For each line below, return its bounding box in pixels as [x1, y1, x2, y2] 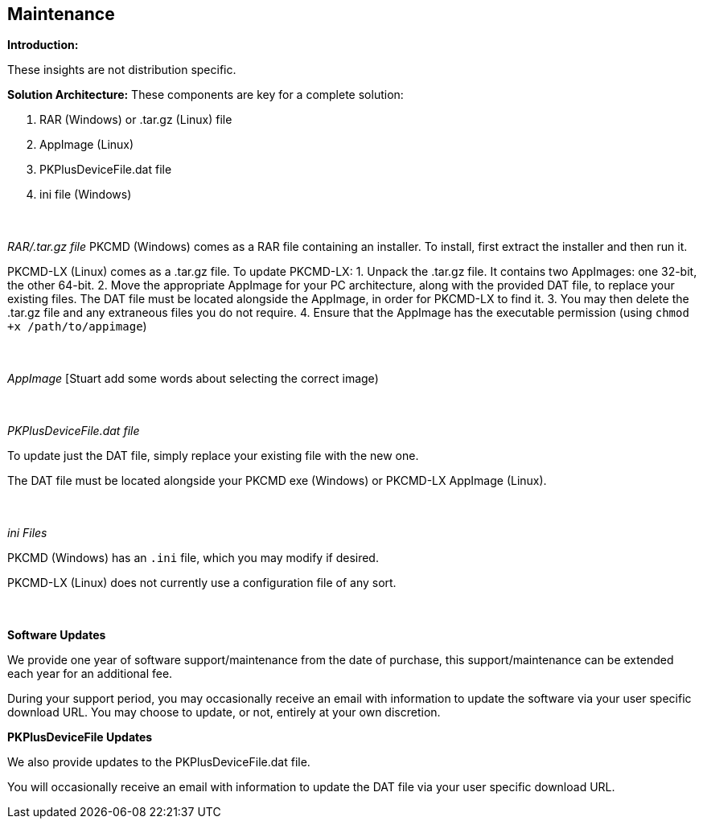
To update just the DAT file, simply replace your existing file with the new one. [7, 449, 419, 463]
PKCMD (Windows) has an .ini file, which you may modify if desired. [7, 551, 379, 565]
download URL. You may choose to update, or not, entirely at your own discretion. [7, 705, 441, 720]
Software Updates [7, 628, 106, 642]
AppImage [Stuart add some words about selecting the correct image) [7, 371, 379, 386]
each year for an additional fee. [7, 667, 173, 681]
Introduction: [7, 38, 79, 52]
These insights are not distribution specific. [7, 63, 236, 77]
